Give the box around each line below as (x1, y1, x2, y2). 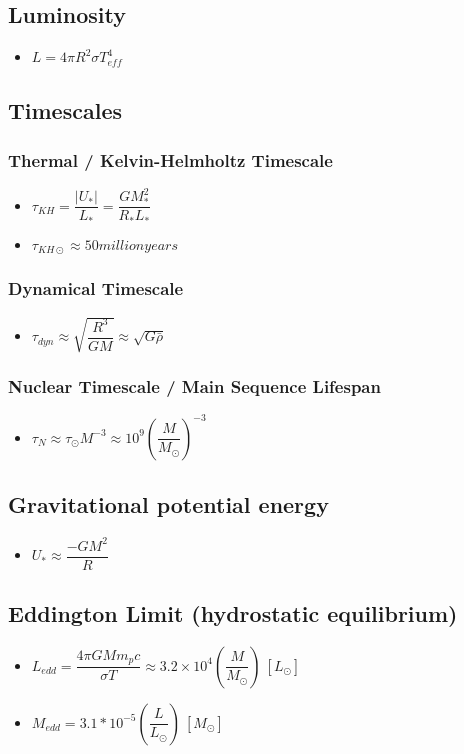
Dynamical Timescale (8, 276, 184, 301)
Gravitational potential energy (8, 489, 329, 520)
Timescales (8, 95, 122, 126)
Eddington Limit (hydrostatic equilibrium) (8, 598, 458, 629)
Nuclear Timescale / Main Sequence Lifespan (8, 374, 381, 399)
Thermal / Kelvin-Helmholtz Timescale (8, 147, 333, 172)
